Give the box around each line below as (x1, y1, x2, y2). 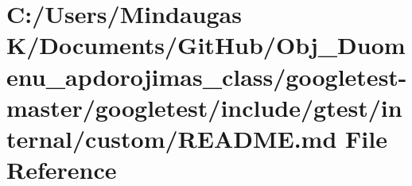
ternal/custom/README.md (6, 122, 337, 154)
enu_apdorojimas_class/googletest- (6, 60, 407, 92)
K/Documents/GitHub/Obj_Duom (6, 29, 406, 61)
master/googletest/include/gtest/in (6, 91, 402, 123)
